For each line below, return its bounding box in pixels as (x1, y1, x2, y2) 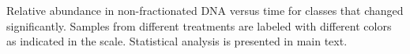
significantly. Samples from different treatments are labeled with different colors (6, 17, 392, 34)
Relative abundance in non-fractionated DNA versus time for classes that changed (6, 2, 404, 18)
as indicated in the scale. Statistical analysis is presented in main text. (6, 33, 348, 49)
